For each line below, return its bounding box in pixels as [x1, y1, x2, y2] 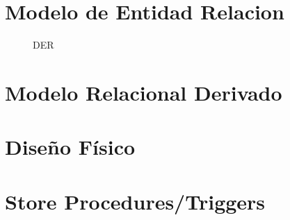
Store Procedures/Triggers [5, 187, 266, 215]
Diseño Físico [5, 133, 136, 161]
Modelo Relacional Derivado [5, 78, 282, 106]
